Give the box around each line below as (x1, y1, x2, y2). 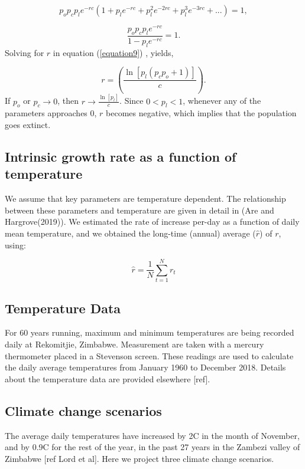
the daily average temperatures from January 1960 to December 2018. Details (5, 361, 286, 373)
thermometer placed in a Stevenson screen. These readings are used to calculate (5, 349, 294, 362)
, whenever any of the (183, 94, 261, 107)
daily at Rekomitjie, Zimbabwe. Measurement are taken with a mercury (5, 338, 264, 350)
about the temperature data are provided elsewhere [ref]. (5, 372, 210, 385)
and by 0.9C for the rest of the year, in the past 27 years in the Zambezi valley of (5, 441, 300, 453)
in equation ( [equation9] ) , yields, (53, 46, 174, 58)
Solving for (5, 46, 44, 58)
